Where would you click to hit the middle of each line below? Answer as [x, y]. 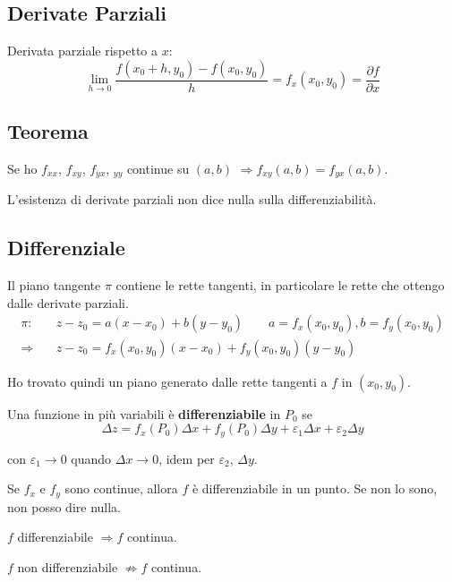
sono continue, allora [121, 488]
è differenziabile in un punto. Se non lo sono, [315, 488]
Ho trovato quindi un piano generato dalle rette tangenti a [167, 381]
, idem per [187, 458]
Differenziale [66, 248]
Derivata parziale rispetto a [82, 51]
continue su [158, 169]
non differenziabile [68, 566]
